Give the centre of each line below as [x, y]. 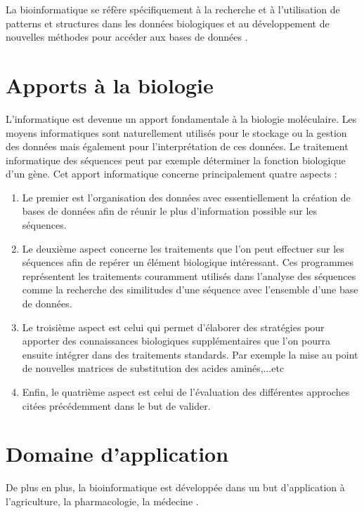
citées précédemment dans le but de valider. [116, 405]
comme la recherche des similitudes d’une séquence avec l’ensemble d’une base [190, 289]
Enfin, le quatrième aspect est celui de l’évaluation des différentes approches [186, 392]
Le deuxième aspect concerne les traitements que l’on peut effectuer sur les [183, 248]
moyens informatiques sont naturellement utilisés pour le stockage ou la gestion [176, 132]
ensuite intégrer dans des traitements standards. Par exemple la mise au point [190, 354]
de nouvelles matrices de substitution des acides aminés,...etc [153, 368]
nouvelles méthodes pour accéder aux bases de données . [127, 37]
